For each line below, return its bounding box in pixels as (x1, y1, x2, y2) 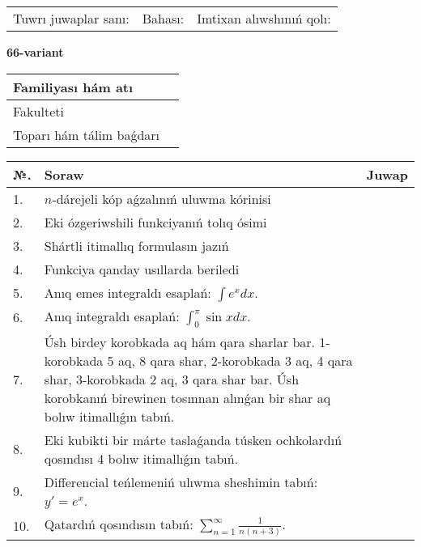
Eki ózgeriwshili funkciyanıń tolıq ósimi (44, 212, 267, 231)
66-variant (6, 44, 64, 60)
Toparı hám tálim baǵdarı (13, 125, 160, 144)
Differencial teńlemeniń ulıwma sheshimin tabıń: (44, 472, 318, 491)
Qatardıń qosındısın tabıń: (44, 514, 193, 533)
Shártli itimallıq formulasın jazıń (44, 235, 229, 255)
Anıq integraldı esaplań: (44, 306, 180, 325)
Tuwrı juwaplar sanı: (13, 9, 130, 28)
